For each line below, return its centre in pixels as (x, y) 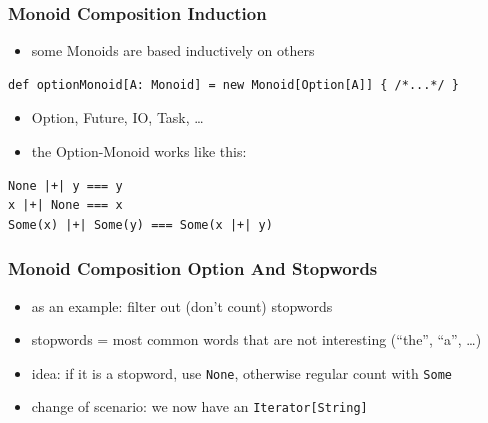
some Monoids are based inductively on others (173, 50)
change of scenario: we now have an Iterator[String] (199, 406)
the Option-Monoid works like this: (139, 151)
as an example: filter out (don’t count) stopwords (182, 305)
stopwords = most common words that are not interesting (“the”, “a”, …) (256, 339)
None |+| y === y (65, 185)
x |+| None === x (65, 205)
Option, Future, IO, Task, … (117, 117)
